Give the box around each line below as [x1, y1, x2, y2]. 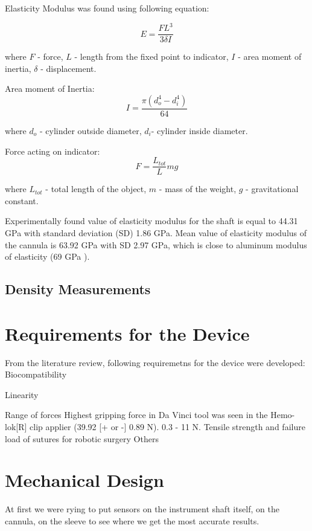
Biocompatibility [5, 368, 67, 381]
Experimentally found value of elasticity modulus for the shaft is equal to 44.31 [5, 214, 298, 227]
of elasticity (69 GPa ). [5, 250, 90, 263]
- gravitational [246, 182, 299, 195]
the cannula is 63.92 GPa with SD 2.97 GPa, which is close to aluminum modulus [5, 238, 307, 251]
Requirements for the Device [5, 321, 250, 346]
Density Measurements [5, 280, 151, 298]
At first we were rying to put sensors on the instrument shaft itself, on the [5, 503, 279, 515]
